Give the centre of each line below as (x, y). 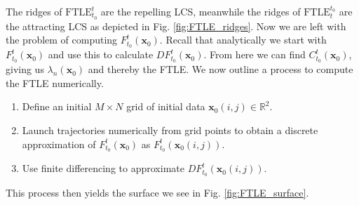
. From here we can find (255, 54)
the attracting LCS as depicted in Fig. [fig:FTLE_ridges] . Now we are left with (176, 26)
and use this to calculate (101, 54)
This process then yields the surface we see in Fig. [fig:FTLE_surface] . (157, 193)
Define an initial (57, 106)
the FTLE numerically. (55, 82)
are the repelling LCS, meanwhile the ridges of (201, 11)
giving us (25, 69)
